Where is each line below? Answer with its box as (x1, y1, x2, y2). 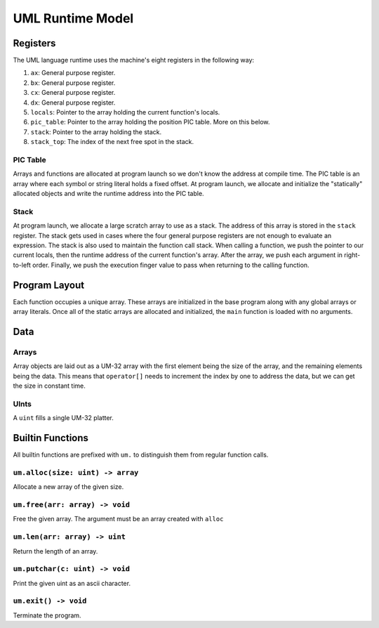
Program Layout (13, 279, 85, 291)
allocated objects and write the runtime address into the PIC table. (13, 190, 204, 198)
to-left (13, 261, 32, 269)
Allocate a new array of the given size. (13, 483, 124, 491)
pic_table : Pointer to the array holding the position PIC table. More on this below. (30, 118, 270, 126)
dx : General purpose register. (30, 98, 116, 107)
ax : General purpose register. (30, 69, 116, 77)
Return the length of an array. (13, 547, 98, 555)
